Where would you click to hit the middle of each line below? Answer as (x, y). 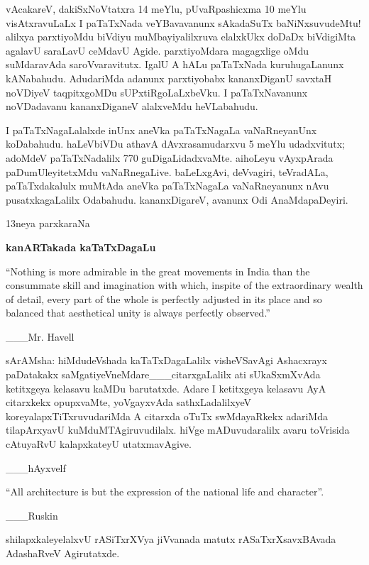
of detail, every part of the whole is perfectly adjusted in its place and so (164, 298)
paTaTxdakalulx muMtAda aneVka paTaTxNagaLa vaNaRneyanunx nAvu (167, 186)
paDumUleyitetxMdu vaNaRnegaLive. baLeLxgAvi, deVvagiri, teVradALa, (167, 171)
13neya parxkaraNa (48, 223)
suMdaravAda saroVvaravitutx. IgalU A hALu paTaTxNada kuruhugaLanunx (175, 64)
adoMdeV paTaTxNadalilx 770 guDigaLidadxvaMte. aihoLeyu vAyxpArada (170, 157)
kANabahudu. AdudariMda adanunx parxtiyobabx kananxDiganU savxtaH (169, 78)
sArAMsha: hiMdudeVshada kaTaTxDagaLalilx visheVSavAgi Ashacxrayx (166, 360)
